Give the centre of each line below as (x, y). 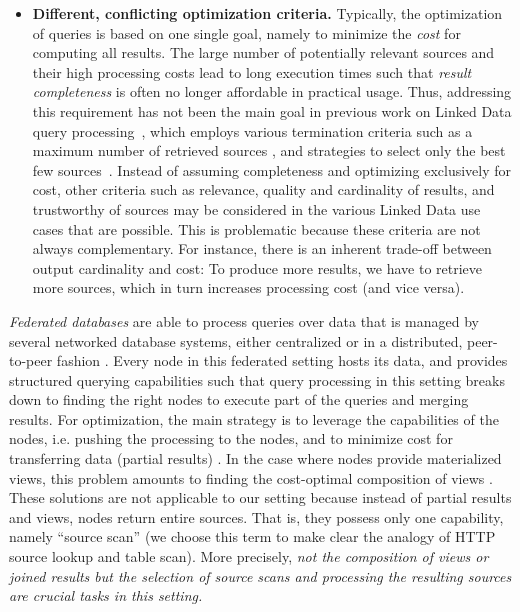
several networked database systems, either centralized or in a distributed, (236, 340)
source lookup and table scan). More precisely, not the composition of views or (249, 556)
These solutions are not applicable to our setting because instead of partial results (260, 497)
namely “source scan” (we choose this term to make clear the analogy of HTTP (252, 536)
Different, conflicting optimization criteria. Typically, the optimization (267, 13)
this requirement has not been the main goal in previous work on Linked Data (272, 110)
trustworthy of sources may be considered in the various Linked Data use (256, 208)
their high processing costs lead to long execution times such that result (252, 71)
